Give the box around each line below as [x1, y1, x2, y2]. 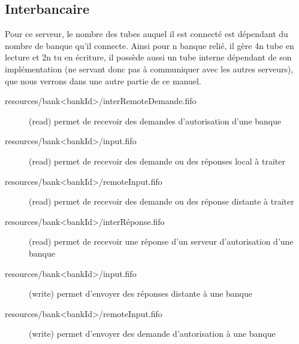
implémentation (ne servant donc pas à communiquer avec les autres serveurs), [5, 62, 294, 75]
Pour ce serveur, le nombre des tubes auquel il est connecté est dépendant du [5, 28, 288, 40]
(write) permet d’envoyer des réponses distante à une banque [29, 287, 253, 300]
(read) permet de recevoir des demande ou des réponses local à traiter [29, 154, 285, 167]
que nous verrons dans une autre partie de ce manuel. [5, 74, 201, 87]
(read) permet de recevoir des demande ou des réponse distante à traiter [29, 195, 294, 208]
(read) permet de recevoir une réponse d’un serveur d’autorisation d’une [29, 235, 294, 248]
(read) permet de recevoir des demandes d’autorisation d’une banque [29, 114, 282, 127]
